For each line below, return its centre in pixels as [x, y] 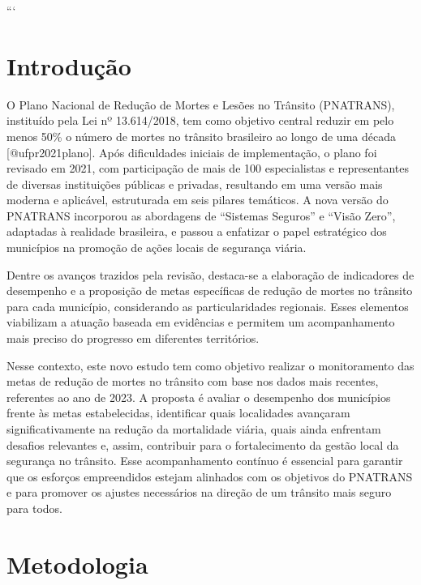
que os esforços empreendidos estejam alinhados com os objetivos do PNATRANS [210, 476]
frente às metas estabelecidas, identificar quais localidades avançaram [178, 413]
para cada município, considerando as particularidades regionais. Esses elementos [208, 306]
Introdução [69, 65]
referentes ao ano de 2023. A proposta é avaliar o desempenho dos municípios [199, 397]
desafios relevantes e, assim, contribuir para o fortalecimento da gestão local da [203, 444]
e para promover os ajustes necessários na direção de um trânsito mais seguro [199, 492]
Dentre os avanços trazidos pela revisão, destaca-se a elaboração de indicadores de [210, 274]
